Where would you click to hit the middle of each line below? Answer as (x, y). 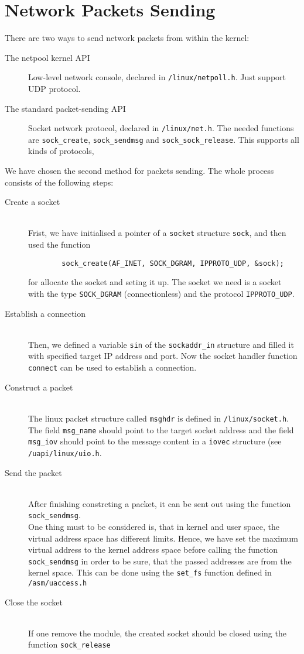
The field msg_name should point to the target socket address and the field (161, 429)
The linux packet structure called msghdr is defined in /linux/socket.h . (158, 418)
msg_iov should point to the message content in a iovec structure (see (155, 441)
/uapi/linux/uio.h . (65, 452)
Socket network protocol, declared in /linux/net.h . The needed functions (161, 128)
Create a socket (33, 202)
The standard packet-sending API (65, 108)
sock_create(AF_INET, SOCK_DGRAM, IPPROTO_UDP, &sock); (173, 263)
